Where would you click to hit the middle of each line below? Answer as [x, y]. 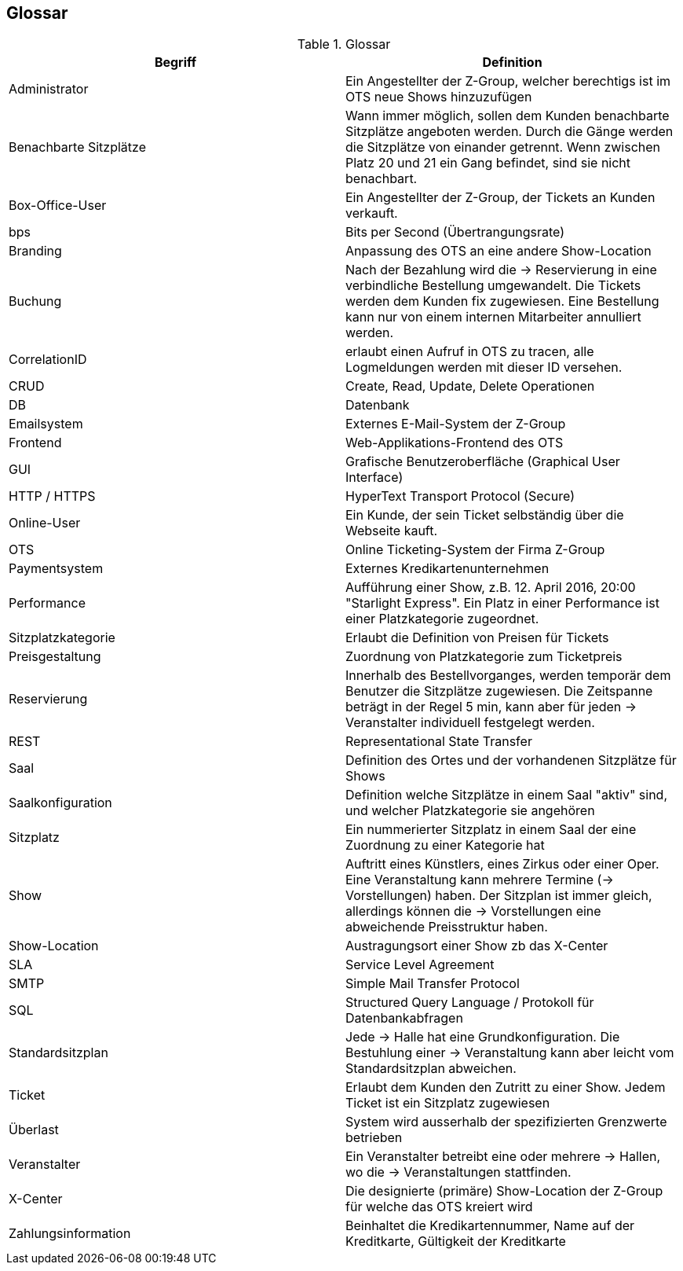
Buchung [35, 301]
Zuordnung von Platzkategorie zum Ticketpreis [484, 657]
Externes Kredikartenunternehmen [447, 569]
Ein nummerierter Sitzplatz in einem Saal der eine [491, 830]
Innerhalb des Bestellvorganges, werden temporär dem [508, 676]
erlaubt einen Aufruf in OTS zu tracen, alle [470, 352]
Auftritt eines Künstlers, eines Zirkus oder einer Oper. [502, 864]
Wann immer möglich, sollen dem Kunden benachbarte [508, 116]
